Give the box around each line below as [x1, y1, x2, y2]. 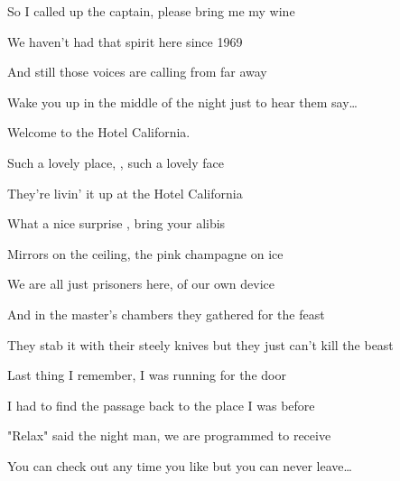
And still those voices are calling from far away [7, 62, 267, 81]
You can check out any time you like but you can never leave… [7, 456, 352, 475]
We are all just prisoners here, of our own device [7, 274, 274, 293]
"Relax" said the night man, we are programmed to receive [7, 426, 331, 445]
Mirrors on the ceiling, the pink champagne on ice [7, 244, 284, 263]
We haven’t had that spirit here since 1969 [7, 32, 243, 51]
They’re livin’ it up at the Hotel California [7, 183, 243, 202]
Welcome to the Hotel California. [7, 123, 191, 142]
